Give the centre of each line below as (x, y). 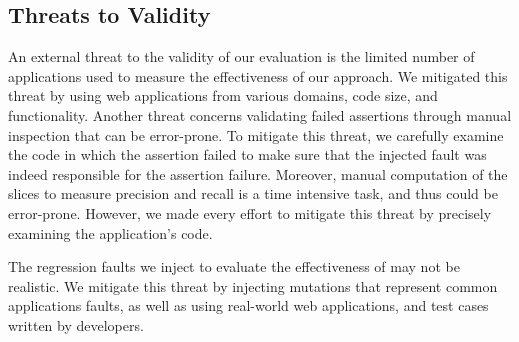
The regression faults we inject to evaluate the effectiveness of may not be (234, 266)
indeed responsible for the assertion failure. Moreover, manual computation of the (258, 173)
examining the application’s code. (110, 232)
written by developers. (76, 324)
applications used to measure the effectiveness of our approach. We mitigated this (258, 75)
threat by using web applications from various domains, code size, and (223, 95)
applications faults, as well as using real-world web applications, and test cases (248, 305)
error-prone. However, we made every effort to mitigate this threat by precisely (250, 212)
